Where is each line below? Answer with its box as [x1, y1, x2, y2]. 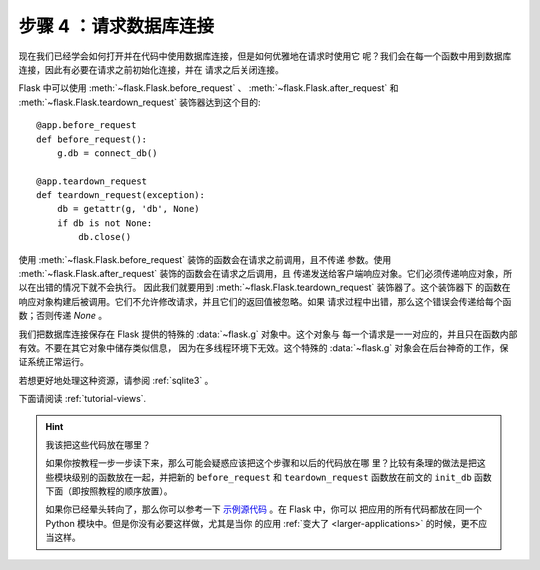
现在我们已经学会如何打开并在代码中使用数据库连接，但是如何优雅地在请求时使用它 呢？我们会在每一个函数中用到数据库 [18, 50, 512, 62]
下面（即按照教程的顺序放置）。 [45, 485, 173, 497]
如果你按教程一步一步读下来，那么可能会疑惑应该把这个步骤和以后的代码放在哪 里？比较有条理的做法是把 [45, 457, 477, 469]
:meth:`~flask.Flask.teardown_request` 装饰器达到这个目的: [18, 96, 261, 108]
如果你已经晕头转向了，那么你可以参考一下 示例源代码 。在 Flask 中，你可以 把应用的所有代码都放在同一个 [45, 503, 483, 515]
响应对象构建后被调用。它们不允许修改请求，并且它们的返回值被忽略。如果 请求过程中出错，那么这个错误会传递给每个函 [18, 295, 512, 307]
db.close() [78, 231, 132, 243]
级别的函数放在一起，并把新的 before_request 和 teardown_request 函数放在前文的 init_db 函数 [71, 471, 492, 483]
